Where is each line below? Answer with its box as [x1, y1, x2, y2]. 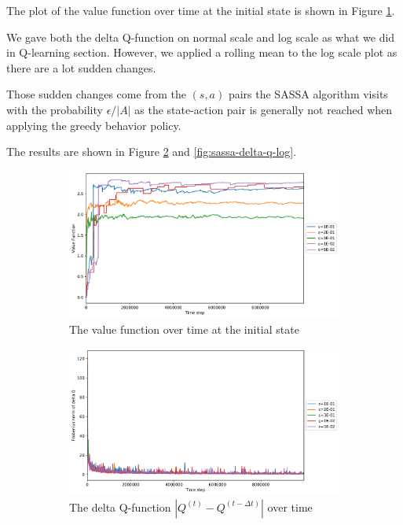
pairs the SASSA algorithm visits [228, 86, 388, 102]
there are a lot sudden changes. [6, 59, 156, 76]
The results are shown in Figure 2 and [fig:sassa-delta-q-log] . [6, 143, 297, 160]
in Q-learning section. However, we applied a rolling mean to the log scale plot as [6, 44, 398, 61]
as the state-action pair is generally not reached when [134, 101, 393, 117]
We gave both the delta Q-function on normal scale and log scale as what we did [6, 28, 395, 45]
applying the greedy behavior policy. [6, 116, 181, 133]
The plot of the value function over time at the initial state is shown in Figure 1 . [6, 2, 395, 18]
